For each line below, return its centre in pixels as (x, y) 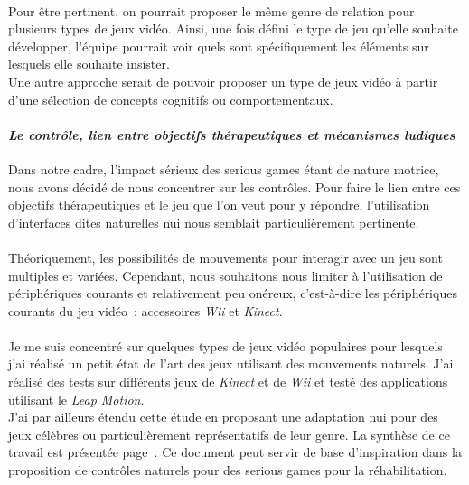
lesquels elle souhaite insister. (89, 64)
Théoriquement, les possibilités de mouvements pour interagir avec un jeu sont (225, 257)
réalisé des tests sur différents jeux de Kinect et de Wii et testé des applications (228, 382)
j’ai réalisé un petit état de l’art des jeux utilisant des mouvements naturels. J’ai (231, 364)
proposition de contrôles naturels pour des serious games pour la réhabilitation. (228, 470)
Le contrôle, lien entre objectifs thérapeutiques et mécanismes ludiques (232, 134)
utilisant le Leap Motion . (76, 399)
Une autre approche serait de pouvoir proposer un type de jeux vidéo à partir (223, 81)
